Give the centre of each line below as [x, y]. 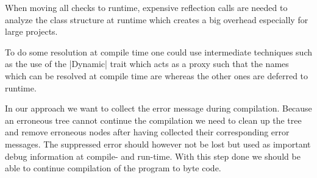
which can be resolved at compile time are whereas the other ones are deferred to [157, 75]
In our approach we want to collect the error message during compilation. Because [158, 108]
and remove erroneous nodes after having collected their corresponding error [147, 132]
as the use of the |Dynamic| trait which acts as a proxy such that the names [147, 64]
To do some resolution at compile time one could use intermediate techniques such [159, 52]
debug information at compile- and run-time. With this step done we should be [153, 156]
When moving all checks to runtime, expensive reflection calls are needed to [146, 7]
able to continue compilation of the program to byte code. [113, 168]
